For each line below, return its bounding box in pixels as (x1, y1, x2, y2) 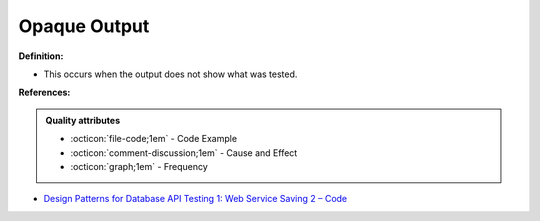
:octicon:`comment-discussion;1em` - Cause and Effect (70, 146, 298, 159)
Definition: (18, 50, 64, 62)
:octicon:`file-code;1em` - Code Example (70, 133, 238, 145)
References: (18, 86, 71, 99)
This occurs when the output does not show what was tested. (43, 68, 298, 80)
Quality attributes (45, 114, 120, 126)
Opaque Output (18, 15, 150, 37)
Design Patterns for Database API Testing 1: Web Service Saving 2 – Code (43, 193, 348, 205)
